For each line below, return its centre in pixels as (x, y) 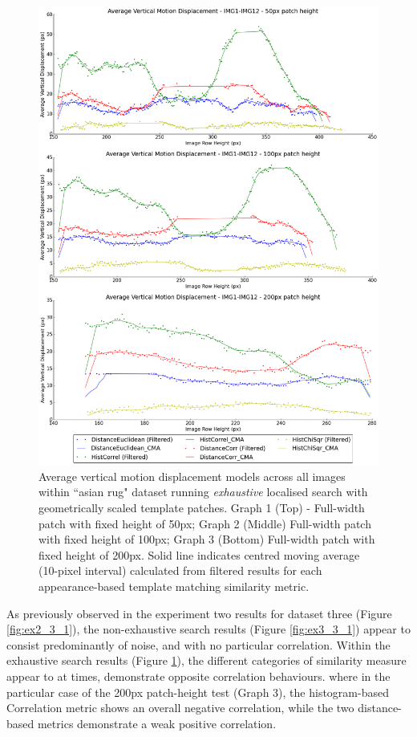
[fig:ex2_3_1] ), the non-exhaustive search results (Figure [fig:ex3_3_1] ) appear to (208, 629)
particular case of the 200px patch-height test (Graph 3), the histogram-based (198, 692)
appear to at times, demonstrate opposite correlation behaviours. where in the (198, 676)
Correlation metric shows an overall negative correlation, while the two (180, 708)
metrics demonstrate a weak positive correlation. (157, 723)
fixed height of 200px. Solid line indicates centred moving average (199, 554)
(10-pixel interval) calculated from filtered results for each (180, 570)
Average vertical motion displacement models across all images (192, 476)
